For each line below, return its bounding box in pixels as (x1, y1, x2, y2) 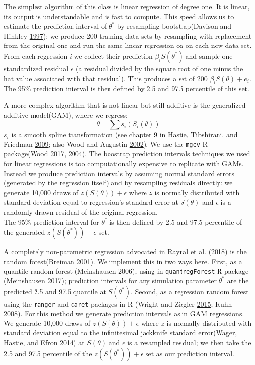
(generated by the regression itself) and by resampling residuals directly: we (4, 178, 233, 188)
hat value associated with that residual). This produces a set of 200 (4, 73, 208, 83)
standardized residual (4, 63, 69, 73)
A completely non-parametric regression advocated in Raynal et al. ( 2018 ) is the (4, 246, 247, 257)
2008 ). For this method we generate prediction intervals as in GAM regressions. (4, 308, 244, 319)
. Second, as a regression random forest (130, 286, 249, 296)
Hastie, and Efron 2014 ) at (4, 337, 85, 348)
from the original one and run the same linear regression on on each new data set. (4, 40, 252, 50)
